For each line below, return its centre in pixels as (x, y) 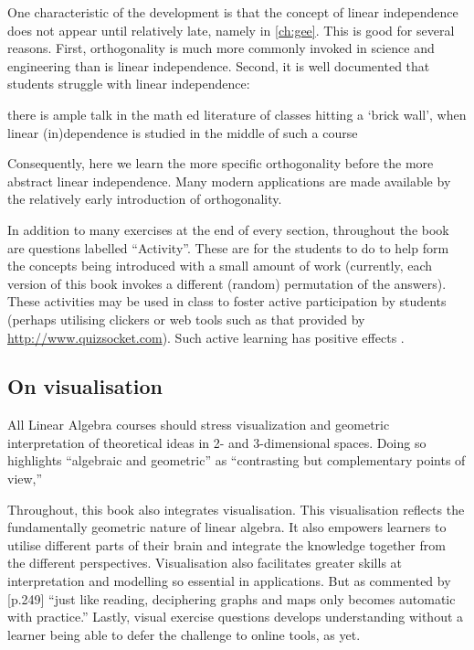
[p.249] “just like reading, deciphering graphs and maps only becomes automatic (232, 598)
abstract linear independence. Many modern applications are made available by (229, 181)
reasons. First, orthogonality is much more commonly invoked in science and (221, 48)
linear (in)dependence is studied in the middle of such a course (183, 132)
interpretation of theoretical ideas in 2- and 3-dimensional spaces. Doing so (217, 442)
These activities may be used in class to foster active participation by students (227, 301)
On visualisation (85, 386)
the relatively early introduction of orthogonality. (145, 199)
